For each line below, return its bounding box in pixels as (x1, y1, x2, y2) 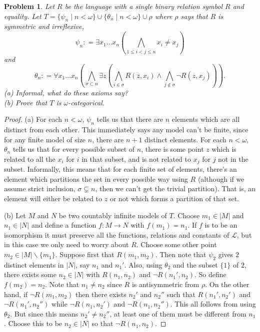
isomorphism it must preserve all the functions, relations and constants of (4, 229, 229, 240)
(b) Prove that (4, 97, 47, 107)
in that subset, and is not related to (81, 153, 191, 164)
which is (211, 144, 236, 154)
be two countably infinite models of (58, 210, 167, 220)
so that (91, 318, 113, 329)
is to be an (204, 220, 237, 230)
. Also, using (124, 259, 162, 270)
